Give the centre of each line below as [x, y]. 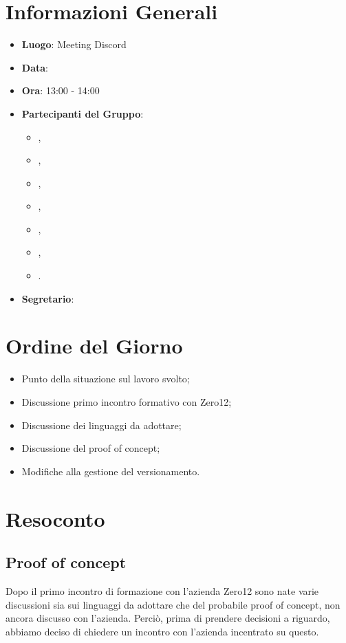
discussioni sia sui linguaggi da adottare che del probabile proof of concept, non [173, 604]
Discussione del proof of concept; [91, 448]
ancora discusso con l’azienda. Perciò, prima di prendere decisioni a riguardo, [168, 618]
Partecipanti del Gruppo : [83, 113]
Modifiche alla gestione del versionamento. [111, 471]
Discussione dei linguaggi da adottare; [101, 425]
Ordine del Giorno [94, 346]
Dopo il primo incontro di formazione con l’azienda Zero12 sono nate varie [162, 590]
